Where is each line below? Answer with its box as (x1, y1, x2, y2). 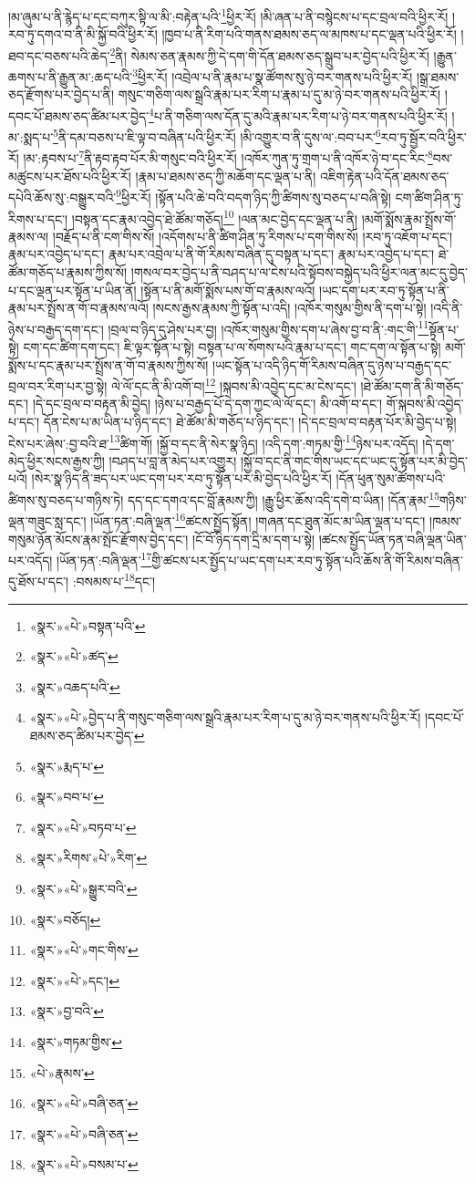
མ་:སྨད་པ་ (8, 127, 54, 146)
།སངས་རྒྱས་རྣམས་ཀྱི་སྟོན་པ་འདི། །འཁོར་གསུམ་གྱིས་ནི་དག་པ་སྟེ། (152, 298, 427, 317)
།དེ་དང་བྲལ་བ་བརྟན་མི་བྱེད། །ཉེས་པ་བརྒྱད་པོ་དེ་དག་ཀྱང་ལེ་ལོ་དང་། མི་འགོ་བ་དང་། (32, 394, 383, 413)
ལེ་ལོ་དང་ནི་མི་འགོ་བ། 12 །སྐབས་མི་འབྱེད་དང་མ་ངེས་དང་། (111, 374, 356, 395)
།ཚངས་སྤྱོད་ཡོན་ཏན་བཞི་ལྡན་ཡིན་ (318, 529, 467, 548)
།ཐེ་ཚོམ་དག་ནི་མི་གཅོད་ (360, 376, 464, 395)
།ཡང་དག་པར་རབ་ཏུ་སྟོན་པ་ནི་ (319, 280, 449, 299)
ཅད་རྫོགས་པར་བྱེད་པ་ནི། (8, 85, 115, 104)
